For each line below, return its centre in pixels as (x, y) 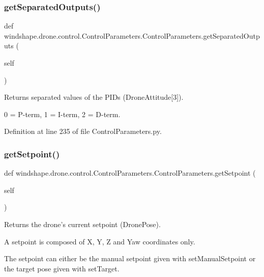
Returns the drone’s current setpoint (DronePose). (82, 224)
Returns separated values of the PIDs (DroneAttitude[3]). (94, 97)
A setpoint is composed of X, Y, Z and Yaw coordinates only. (100, 241)
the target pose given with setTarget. (62, 268)
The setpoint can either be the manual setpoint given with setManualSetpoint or (130, 258)
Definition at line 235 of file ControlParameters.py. (83, 131)
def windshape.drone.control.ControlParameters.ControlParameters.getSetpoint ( (130, 173)
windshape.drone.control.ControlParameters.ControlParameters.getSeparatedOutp (132, 35)
